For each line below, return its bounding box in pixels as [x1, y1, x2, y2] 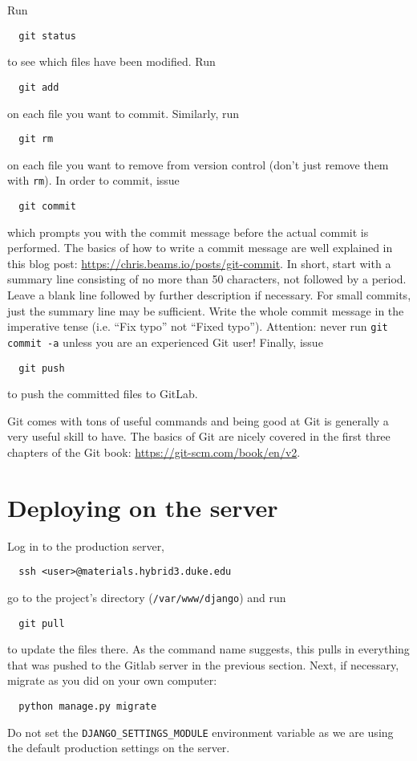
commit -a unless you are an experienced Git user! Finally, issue [7, 333, 323, 350]
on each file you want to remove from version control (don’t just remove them [7, 156, 389, 173]
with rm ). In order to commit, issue [7, 172, 180, 189]
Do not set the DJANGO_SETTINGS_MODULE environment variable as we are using [7, 723, 394, 740]
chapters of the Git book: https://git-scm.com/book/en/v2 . [7, 443, 301, 460]
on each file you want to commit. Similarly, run [7, 104, 240, 121]
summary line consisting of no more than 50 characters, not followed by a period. [7, 271, 407, 287]
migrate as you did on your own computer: [7, 672, 217, 689]
